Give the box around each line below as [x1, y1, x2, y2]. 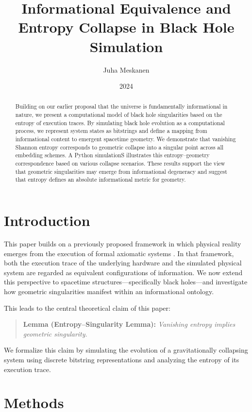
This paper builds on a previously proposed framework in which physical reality [4, 238, 241, 248]
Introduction [4, 210, 90, 230]
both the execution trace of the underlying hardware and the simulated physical [4, 258, 242, 268]
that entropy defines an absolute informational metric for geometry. [15, 175, 186, 184]
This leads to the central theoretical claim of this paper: [4, 302, 170, 313]
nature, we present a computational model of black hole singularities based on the [15, 111, 222, 119]
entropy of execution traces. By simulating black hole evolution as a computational [15, 118, 225, 127]
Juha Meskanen [103, 64, 150, 75]
